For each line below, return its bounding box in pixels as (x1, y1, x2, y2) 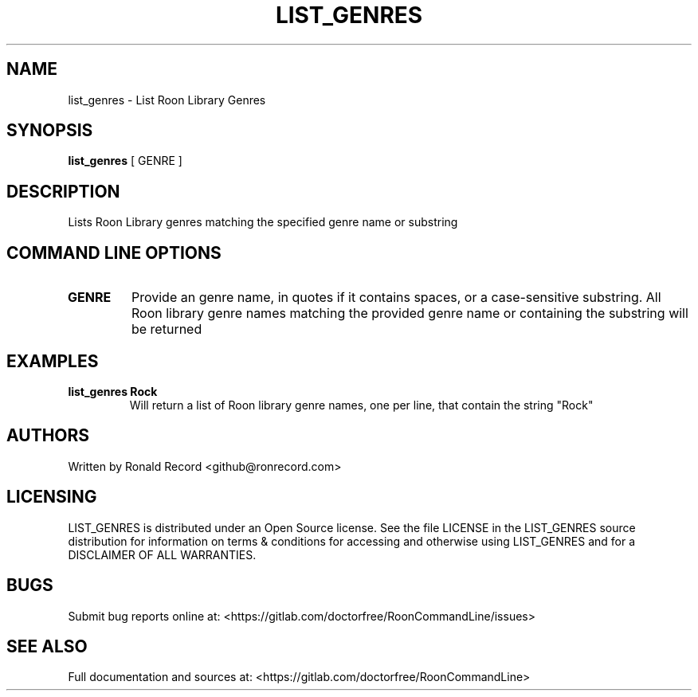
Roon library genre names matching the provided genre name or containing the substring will (131, 305, 688, 322)
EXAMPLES (6, 350, 99, 371)
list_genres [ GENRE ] (68, 154, 182, 168)
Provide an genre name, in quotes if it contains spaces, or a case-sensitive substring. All (131, 289, 661, 306)
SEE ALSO (6, 636, 88, 656)
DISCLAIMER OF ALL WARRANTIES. (68, 547, 257, 562)
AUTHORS (6, 425, 90, 446)
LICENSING (6, 487, 97, 507)
